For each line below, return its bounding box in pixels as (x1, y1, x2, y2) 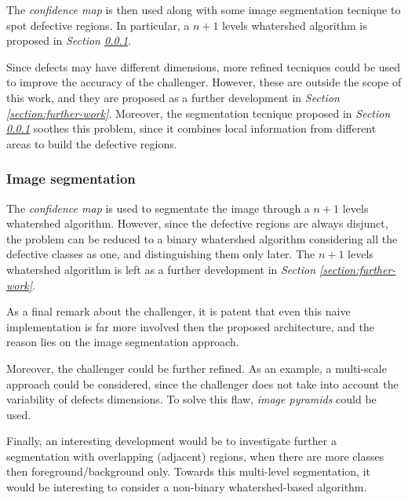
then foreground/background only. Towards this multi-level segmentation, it (6, 463, 370, 480)
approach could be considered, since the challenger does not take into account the (6, 375, 399, 392)
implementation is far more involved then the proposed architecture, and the (6, 318, 374, 334)
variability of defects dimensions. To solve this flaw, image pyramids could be (6, 391, 377, 407)
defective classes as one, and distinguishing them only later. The (6, 246, 315, 262)
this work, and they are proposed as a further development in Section (6, 89, 340, 105)
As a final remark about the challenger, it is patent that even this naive (6, 303, 351, 319)
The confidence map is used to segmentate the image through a (6, 199, 310, 216)
